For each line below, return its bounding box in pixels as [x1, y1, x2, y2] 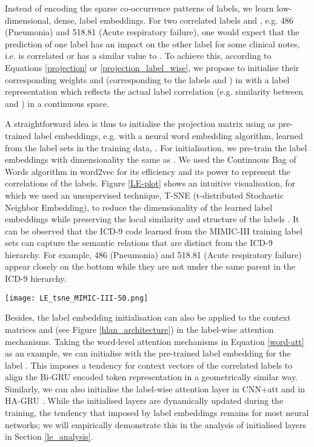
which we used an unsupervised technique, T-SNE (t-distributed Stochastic [5, 188, 284, 201]
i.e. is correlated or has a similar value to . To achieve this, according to [5, 49, 272, 62]
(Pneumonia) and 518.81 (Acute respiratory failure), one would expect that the [5, 26, 299, 38]
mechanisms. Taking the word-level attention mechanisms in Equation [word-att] [5, 335, 304, 347]
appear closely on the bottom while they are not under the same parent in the [5, 260, 296, 273]
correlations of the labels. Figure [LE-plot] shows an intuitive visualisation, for [5, 177, 296, 189]
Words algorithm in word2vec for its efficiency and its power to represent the [5, 165, 290, 177]
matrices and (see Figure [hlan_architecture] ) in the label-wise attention [5, 322, 274, 335]
